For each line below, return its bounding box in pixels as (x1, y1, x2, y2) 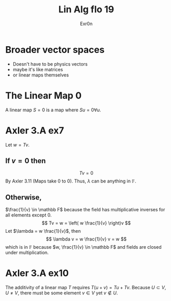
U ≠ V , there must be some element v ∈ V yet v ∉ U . (5, 290, 118, 296)
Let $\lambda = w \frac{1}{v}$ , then (5, 228, 81, 234)
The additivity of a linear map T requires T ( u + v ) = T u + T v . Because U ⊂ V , (5, 285, 166, 291)
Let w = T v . (5, 142, 30, 148)
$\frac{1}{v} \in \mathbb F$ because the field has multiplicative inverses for (5, 207, 165, 213)
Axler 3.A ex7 (5, 125, 64, 136)
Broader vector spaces (5, 44, 105, 55)
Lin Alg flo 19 (58, 4, 115, 15)
